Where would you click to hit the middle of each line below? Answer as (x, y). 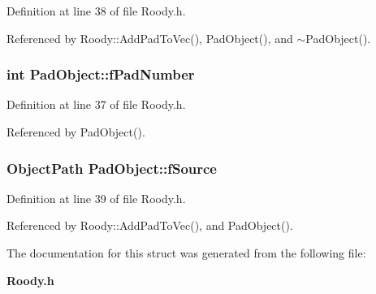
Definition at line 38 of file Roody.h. (96, 11)
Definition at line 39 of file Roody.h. (96, 198)
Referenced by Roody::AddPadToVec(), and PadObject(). (150, 225)
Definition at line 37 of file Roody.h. (96, 104)
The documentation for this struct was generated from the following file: (186, 253)
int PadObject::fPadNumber (101, 74)
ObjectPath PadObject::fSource (112, 168)
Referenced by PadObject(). (76, 132)
